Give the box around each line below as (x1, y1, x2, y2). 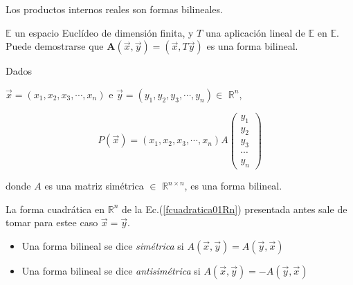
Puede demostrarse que (6, 39, 104, 53)
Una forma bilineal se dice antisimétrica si (21, 263, 201, 277)
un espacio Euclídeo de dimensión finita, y (15, 25, 194, 39)
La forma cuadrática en (6, 201, 105, 216)
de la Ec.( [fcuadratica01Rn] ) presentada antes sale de (121, 201, 347, 216)
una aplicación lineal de (205, 25, 305, 39)
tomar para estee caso (6, 215, 98, 230)
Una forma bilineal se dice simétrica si (21, 238, 184, 252)
